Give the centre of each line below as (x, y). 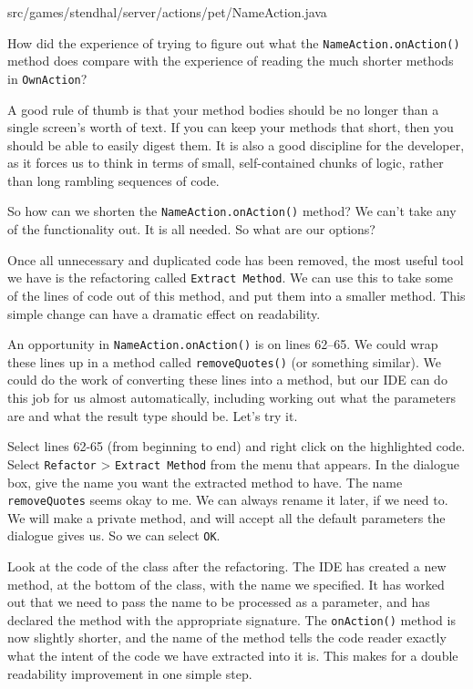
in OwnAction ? (47, 78)
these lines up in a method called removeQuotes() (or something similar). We (224, 361)
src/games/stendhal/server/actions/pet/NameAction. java (167, 12)
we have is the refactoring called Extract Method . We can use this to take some (231, 278)
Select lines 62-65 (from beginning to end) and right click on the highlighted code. (236, 446)
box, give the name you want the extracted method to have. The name (205, 482)
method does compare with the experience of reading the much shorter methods (231, 61)
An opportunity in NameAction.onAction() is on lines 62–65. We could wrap (223, 344)
